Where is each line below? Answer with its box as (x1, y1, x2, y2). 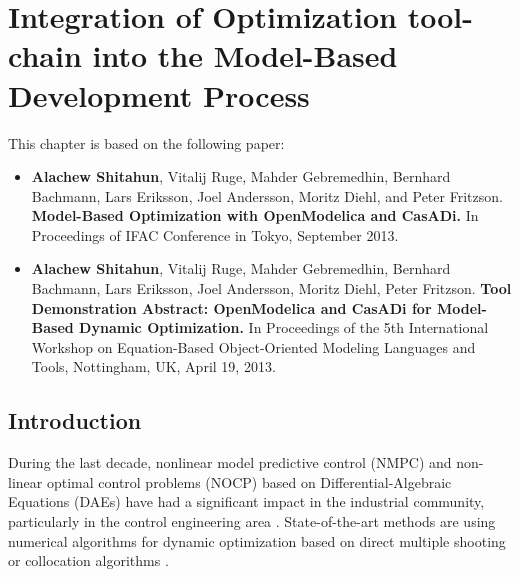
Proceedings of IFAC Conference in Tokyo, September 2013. (31, 224, 399, 245)
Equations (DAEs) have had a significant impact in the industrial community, (8, 491, 485, 512)
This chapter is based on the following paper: (8, 132, 285, 153)
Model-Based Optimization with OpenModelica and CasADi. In (31, 205, 479, 226)
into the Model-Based (92, 35, 398, 76)
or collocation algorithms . (8, 550, 169, 571)
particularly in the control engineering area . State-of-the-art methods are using (8, 511, 496, 532)
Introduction (8, 405, 142, 436)
